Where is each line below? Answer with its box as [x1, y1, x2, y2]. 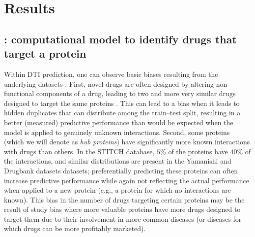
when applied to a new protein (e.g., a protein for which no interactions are [4, 185, 231, 195]
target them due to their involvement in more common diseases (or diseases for [4, 213, 242, 224]
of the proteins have [168, 146, 228, 156]
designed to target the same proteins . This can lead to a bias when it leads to [4, 98, 240, 108]
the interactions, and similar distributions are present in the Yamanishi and [4, 156, 231, 166]
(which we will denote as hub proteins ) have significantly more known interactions [4, 136, 250, 147]
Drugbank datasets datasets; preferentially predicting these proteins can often [4, 165, 238, 175]
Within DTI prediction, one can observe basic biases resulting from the [4, 68, 218, 79]
